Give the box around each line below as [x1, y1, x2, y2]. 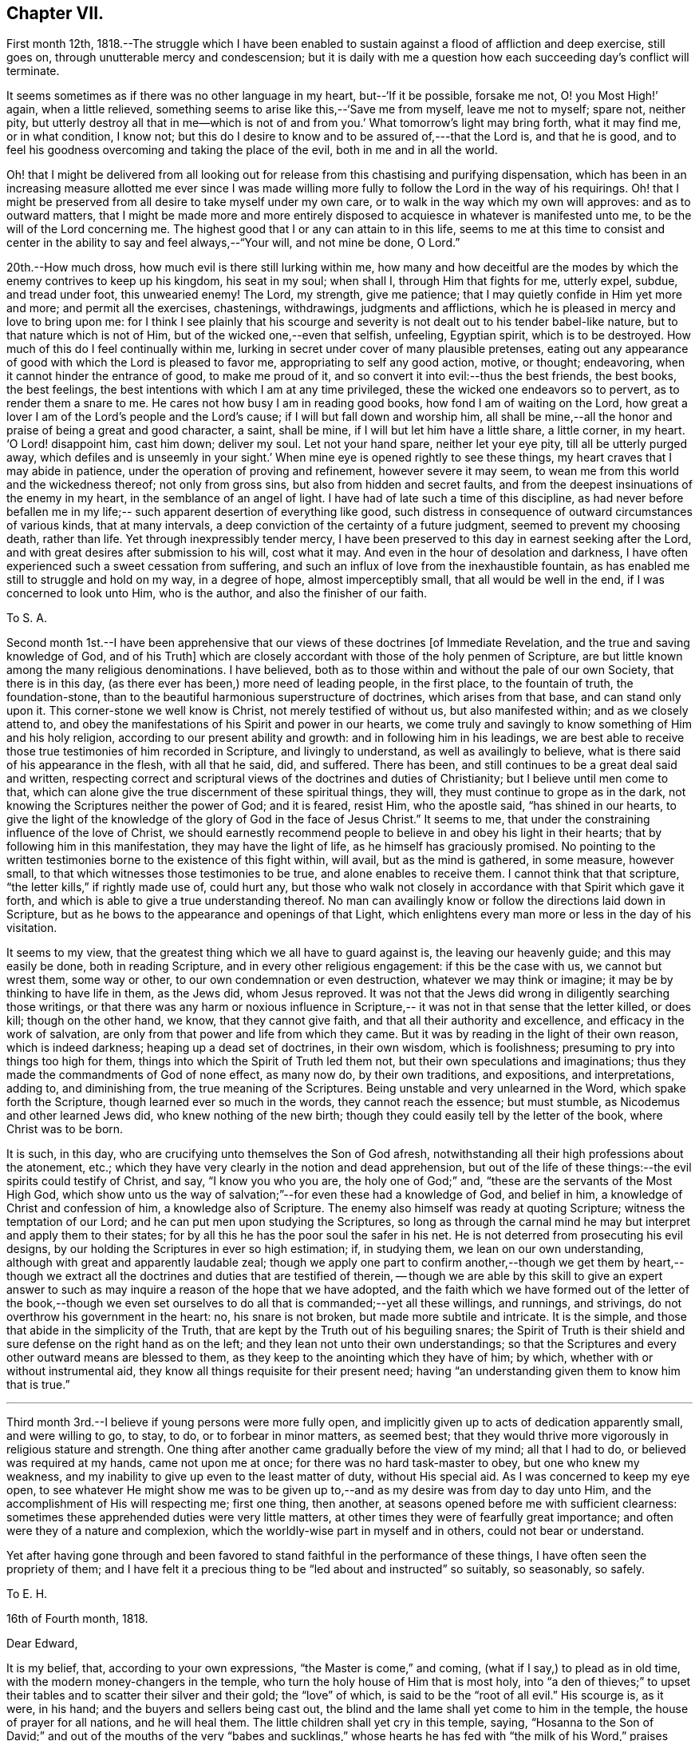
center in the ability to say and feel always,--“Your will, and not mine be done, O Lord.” [6, 236, 460, 250]
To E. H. [6, 1587, 48, 1601]
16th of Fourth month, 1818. [6, 1612, 148, 1626]
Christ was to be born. [6, 1122, 124, 1136]
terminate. [6, 64, 60, 78]
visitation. [6, 921, 57, 935]
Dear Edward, [6, 1636, 78, 1651]
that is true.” [6, 1378, 70, 1392]
